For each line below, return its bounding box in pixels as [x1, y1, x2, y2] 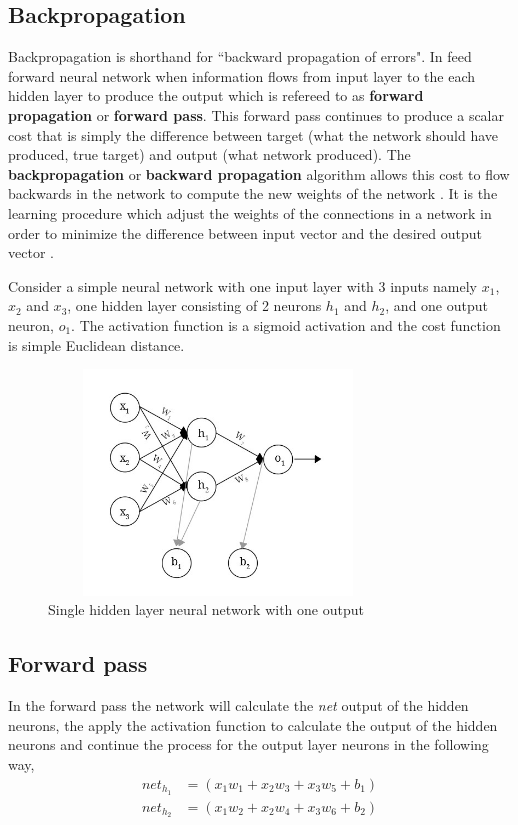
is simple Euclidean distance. [8, 334, 185, 355]
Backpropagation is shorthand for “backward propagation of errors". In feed [8, 46, 472, 67]
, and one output [385, 295, 488, 316]
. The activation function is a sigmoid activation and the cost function [71, 314, 501, 335]
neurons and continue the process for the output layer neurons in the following [8, 734, 489, 755]
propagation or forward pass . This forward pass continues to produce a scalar [8, 104, 504, 125]
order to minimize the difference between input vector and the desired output [8, 222, 482, 243]
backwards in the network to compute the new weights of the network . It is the [8, 183, 498, 204]
